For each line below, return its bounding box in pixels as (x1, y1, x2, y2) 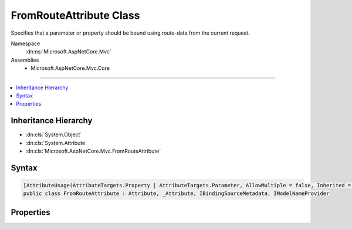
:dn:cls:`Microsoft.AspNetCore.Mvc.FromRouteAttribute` (25, 147, 161, 154)
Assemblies (11, 56, 39, 63)
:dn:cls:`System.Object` (25, 131, 82, 138)
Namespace (11, 40, 40, 47)
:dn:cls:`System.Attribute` (25, 139, 87, 146)
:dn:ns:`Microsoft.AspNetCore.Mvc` (25, 48, 111, 55)
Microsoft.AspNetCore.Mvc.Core (31, 65, 110, 72)
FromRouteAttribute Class (11, 9, 140, 22)
